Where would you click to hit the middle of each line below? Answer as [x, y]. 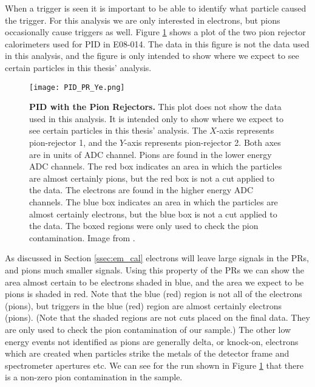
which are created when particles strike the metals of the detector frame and [147, 353]
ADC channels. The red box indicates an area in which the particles [156, 166]
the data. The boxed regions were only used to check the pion [144, 226]
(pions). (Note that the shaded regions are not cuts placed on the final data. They [157, 317]
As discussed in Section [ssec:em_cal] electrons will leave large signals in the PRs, [157, 258]
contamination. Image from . [82, 237]
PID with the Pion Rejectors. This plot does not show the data [155, 107]
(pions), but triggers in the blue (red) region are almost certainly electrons [143, 305]
